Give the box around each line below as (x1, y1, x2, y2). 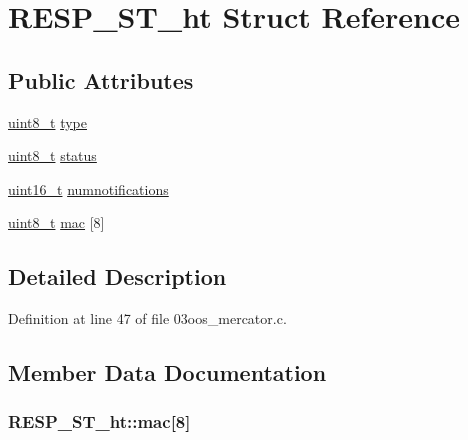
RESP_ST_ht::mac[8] (8, 409, 191, 434)
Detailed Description (8, 261, 227, 292)
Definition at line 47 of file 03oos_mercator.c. (8, 308, 287, 329)
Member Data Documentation (8, 357, 327, 388)
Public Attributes (8, 64, 194, 95)
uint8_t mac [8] (8, 212, 105, 233)
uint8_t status (8, 145, 97, 166)
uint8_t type (8, 111, 87, 132)
